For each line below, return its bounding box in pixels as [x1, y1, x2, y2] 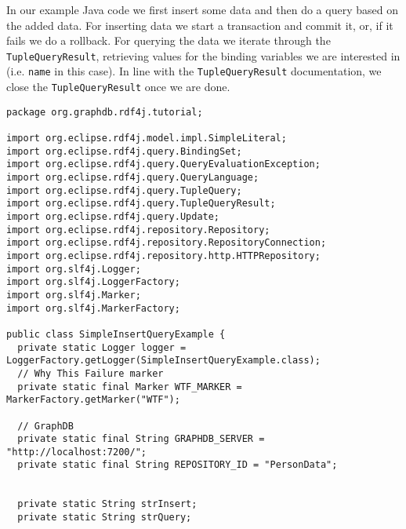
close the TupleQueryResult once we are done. [6, 78, 230, 95]
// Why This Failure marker [17, 367, 164, 379]
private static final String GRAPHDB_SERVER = [17, 433, 265, 445]
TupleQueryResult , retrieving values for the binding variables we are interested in [6, 47, 401, 64]
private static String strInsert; [17, 498, 198, 510]
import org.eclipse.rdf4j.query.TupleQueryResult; [6, 198, 276, 210]
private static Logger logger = [17, 341, 187, 353]
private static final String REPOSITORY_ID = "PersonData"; [17, 459, 338, 471]
